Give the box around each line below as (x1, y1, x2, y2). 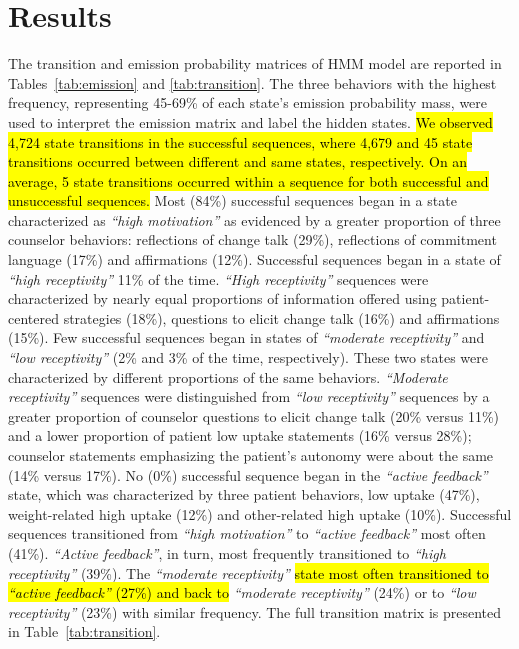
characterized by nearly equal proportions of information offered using (8, 288, 437, 309)
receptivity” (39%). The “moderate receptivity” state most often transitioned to (8, 562, 489, 583)
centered (8, 307, 59, 328)
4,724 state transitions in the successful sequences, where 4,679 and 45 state (8, 131, 473, 152)
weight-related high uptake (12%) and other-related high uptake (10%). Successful (8, 503, 512, 524)
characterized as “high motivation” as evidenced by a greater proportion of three (8, 209, 501, 230)
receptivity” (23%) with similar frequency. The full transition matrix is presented (8, 601, 502, 622)
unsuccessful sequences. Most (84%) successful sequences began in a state (8, 190, 457, 211)
